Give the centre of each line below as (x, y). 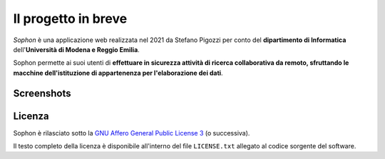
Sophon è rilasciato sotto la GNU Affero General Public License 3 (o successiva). (132, 133)
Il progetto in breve (70, 19)
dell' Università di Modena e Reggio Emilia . (77, 49)
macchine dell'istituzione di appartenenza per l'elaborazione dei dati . (118, 73)
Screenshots (42, 93)
